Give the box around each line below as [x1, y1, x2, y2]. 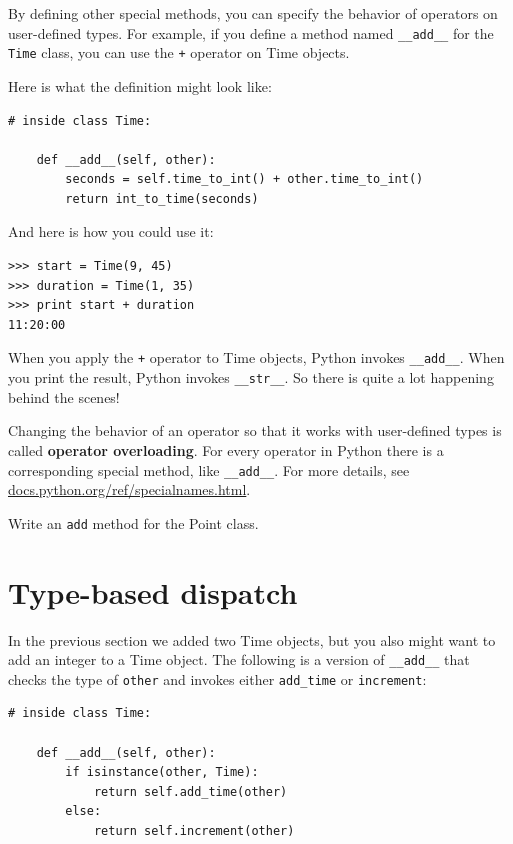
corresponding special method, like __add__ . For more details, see [8, 459, 410, 480]
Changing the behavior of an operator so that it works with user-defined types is [8, 420, 502, 441]
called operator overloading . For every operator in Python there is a [8, 439, 444, 460]
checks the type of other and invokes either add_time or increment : [8, 668, 427, 689]
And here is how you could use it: [8, 221, 214, 242]
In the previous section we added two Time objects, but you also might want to [8, 629, 496, 650]
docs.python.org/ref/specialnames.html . [8, 479, 251, 500]
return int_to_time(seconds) [65, 191, 259, 206]
